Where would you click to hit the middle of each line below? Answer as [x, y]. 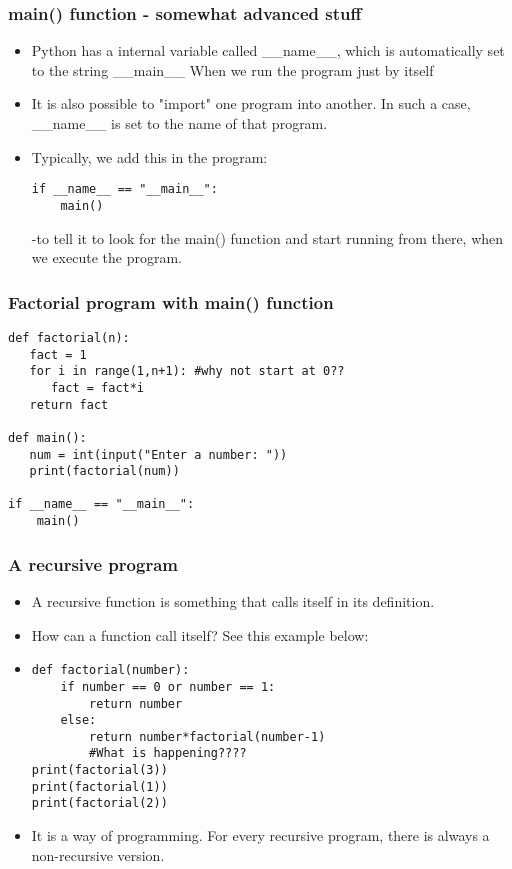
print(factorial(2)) [99, 803]
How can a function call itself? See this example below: [200, 634]
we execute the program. [106, 257]
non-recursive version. [98, 854]
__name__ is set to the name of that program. [179, 123]
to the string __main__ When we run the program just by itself [232, 69]
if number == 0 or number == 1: [168, 686]
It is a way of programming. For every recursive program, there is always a [260, 835]
